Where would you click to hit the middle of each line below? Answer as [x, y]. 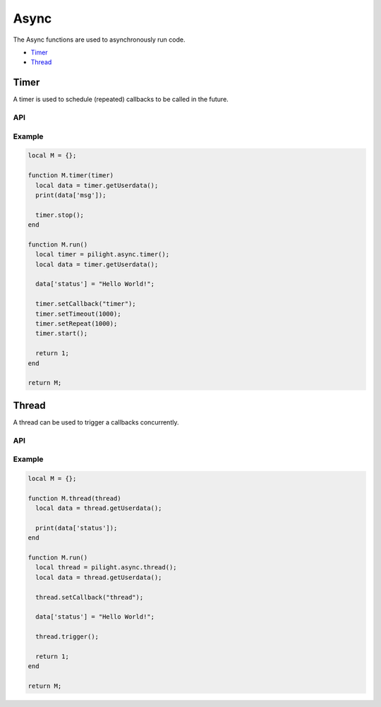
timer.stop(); [60, 215]
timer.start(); [62, 333]
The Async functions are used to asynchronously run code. [99, 40]
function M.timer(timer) [71, 176]
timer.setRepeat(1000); [77, 323]
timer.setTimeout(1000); [78, 314]
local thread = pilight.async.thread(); [106, 568]
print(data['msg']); [71, 195]
